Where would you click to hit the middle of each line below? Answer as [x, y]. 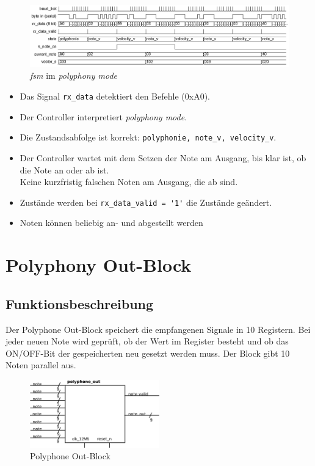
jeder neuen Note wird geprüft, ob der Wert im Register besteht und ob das [147, 341]
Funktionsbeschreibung [80, 303]
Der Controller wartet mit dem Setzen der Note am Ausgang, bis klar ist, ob [163, 157]
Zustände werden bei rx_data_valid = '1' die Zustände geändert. [146, 202]
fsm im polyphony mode [74, 75]
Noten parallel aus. [41, 365]
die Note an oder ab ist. [64, 169]
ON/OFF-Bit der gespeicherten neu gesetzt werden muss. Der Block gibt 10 [148, 353]
